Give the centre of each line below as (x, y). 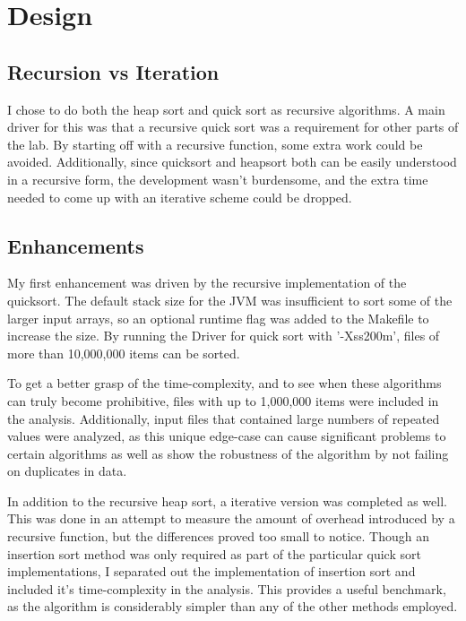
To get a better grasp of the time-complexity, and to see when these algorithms (224, 383)
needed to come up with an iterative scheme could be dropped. (180, 197)
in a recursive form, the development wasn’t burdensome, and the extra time (218, 179)
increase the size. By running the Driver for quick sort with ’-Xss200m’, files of (224, 336)
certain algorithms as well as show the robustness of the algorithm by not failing (228, 453)
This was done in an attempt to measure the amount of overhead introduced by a (231, 518)
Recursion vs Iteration (113, 71)
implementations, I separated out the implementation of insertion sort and (211, 571)
